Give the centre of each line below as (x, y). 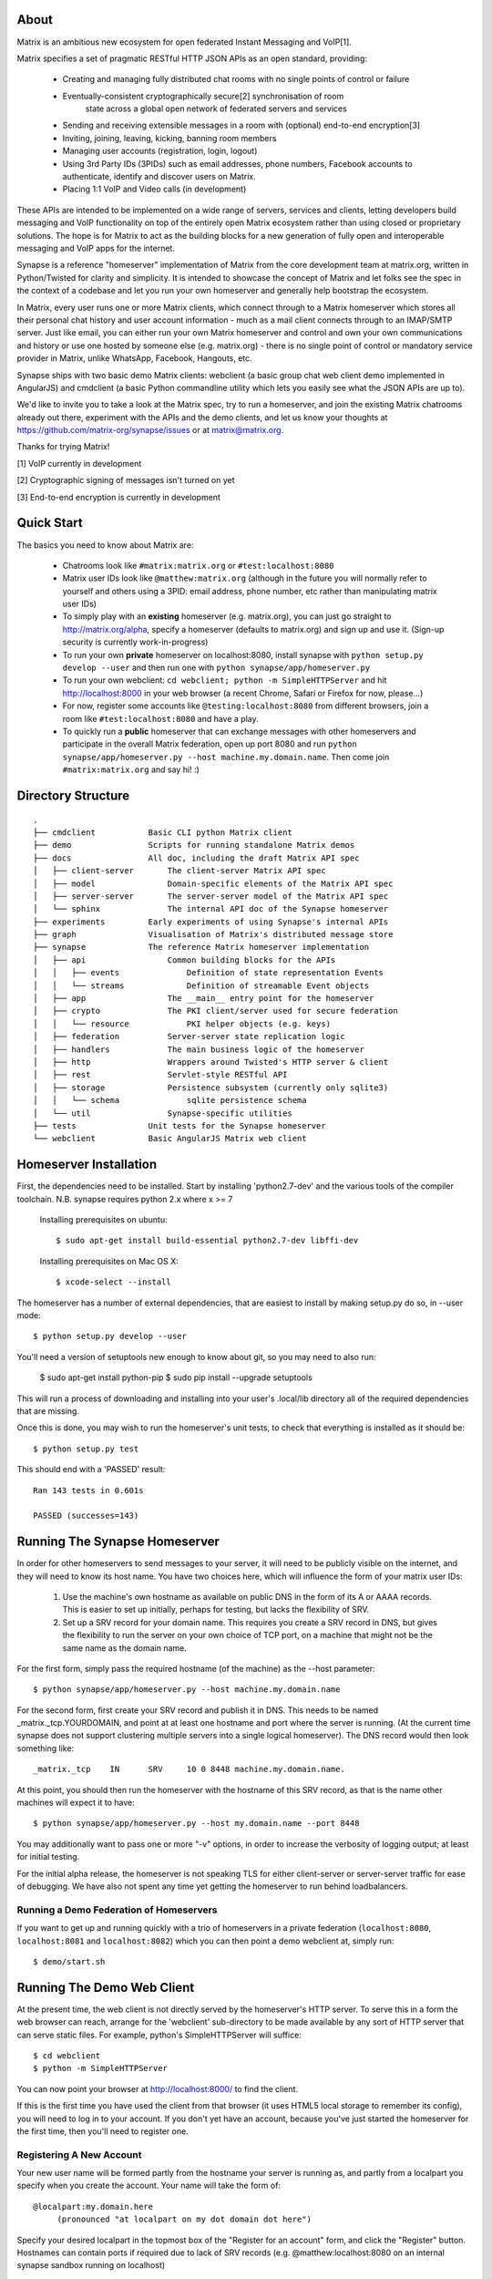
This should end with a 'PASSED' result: (91, 1469)
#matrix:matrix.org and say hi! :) (131, 769)
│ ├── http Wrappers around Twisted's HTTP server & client (211, 1062)
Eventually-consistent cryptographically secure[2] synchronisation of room (203, 96)
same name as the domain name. (124, 1648)
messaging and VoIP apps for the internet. (96, 248)
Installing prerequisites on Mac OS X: (109, 1261)
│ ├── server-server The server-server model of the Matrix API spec (211, 896)
